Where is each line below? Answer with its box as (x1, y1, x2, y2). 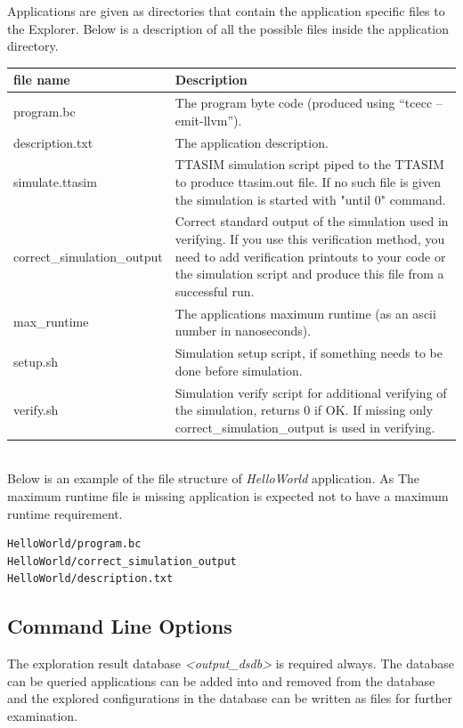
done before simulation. (175, 360, 303, 379)
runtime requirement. (7, 504, 123, 522)
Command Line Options (7, 612, 232, 640)
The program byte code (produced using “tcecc (175, 93, 433, 112)
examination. (7, 706, 77, 724)
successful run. (175, 281, 255, 300)
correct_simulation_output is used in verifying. (175, 417, 435, 436)
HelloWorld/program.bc (7, 538, 142, 551)
